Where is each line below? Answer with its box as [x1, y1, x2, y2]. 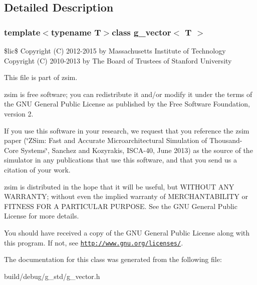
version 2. [4, 108, 34, 118]
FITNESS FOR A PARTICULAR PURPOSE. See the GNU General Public [4, 200, 237, 211]
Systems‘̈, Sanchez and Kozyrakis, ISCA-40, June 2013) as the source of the [21, 144, 253, 155]
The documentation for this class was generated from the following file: [4, 254, 222, 264]
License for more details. [4, 210, 79, 221]
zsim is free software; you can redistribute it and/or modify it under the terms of [4, 88, 252, 99]
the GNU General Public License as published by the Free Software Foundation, [4, 98, 250, 109]
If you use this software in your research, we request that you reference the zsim [4, 125, 249, 135]
